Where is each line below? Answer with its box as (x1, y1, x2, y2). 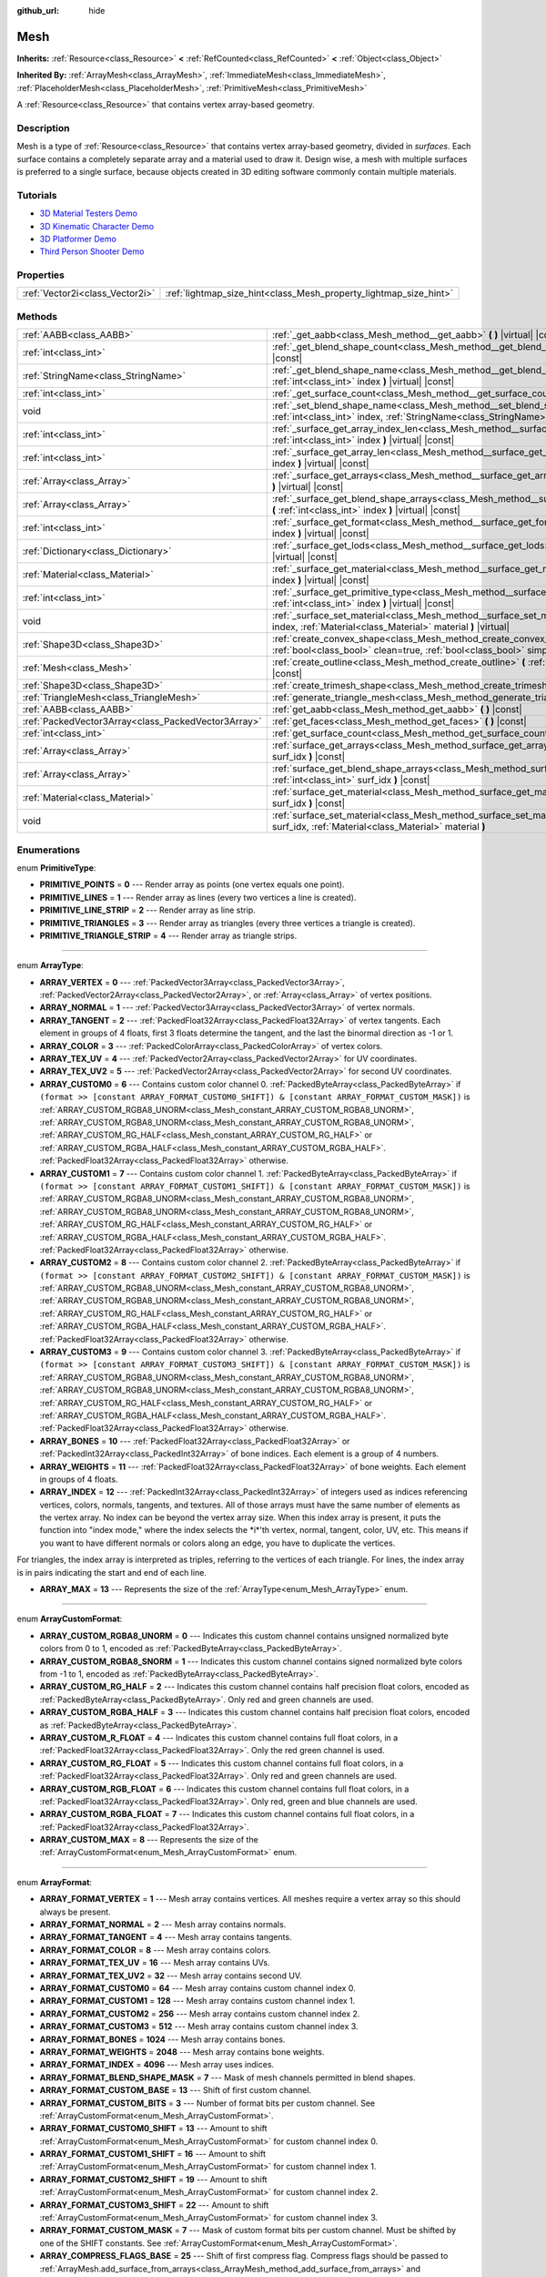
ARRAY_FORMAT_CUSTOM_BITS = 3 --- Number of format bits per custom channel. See (39, 2098, 376, 2109)
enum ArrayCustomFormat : (16, 1613, 123, 1625)
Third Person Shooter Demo (39, 246, 145, 257)
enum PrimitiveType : (16, 862, 96, 873)
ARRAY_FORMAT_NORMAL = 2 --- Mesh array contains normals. (39, 1919, 287, 1930)
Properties (16, 269, 66, 281)
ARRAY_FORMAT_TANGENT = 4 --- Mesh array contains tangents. (39, 1932, 292, 1943)
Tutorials (16, 189, 58, 201)
